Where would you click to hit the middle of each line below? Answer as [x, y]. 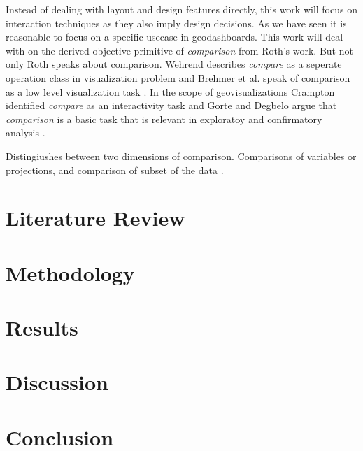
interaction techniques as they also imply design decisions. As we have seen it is [176, 23]
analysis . [26, 133]
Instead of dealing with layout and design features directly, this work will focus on [181, 9]
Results [42, 328]
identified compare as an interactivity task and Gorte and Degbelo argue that [171, 105]
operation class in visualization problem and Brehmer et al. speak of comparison [178, 77]
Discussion [57, 382]
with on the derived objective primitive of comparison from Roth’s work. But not [179, 50]
